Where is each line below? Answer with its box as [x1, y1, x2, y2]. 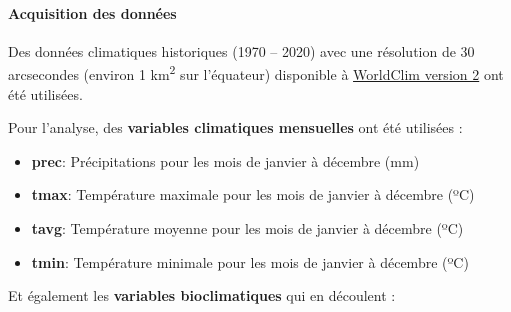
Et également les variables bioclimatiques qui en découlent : [8, 285, 396, 306]
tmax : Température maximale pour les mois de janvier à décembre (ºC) [31, 184, 475, 205]
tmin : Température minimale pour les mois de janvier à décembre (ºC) [31, 251, 469, 272]
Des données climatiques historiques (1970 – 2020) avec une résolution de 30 [8, 40, 475, 61]
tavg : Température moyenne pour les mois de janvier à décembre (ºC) [31, 218, 464, 239]
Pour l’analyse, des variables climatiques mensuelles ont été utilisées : [8, 117, 463, 138]
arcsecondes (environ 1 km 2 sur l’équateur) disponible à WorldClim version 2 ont [8, 61, 504, 85]
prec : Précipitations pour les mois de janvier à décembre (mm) [31, 150, 420, 171]
